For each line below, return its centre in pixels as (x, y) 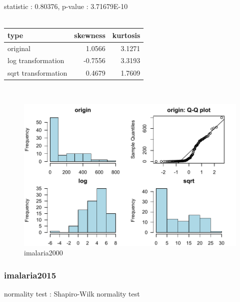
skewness (90, 35)
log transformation (36, 60)
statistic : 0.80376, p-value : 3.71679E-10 (66, 6)
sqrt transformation (37, 73)
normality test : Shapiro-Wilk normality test (72, 293)
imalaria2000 (43, 253)
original (19, 48)
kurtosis (126, 35)
